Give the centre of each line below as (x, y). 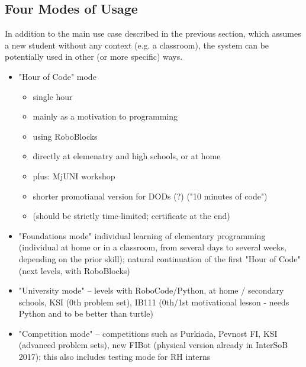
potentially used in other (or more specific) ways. (94, 57)
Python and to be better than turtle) (86, 313)
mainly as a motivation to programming (105, 116)
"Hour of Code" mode (57, 76)
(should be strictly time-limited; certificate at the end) (131, 216)
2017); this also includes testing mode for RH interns (115, 357)
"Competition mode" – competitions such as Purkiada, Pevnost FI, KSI (148, 333)
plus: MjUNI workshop (74, 176)
